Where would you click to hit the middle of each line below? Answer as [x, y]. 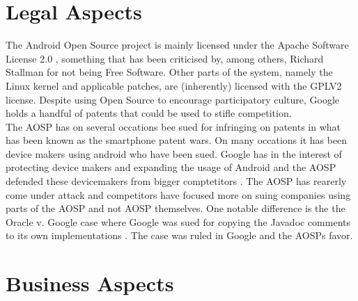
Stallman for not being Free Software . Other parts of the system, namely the [169, 72]
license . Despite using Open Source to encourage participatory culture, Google [173, 99]
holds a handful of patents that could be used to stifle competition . [149, 113]
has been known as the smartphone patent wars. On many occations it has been [177, 140]
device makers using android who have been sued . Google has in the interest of [174, 153]
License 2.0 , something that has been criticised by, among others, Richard [165, 58]
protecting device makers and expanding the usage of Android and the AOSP [171, 167]
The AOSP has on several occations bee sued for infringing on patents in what [173, 126]
